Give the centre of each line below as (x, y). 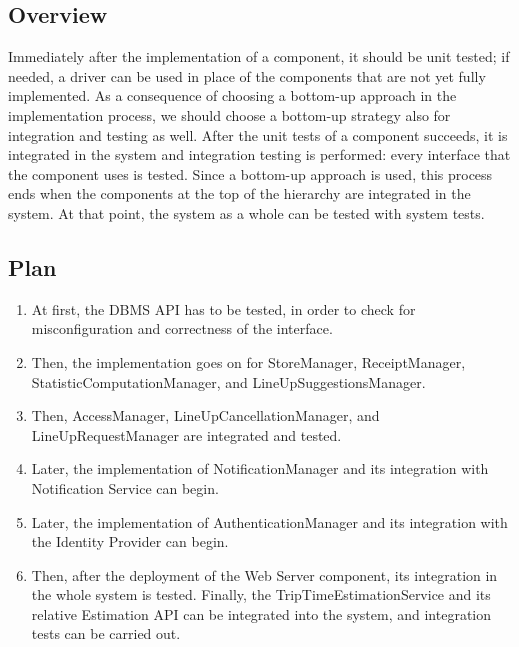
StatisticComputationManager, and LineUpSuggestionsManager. (228, 381)
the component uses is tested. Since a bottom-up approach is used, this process (250, 173)
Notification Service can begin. (125, 487)
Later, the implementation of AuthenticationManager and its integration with (269, 521)
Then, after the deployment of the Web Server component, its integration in (264, 574)
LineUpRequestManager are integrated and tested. (186, 434)
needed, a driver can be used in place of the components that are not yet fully (247, 75)
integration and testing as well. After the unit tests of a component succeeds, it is (258, 134)
